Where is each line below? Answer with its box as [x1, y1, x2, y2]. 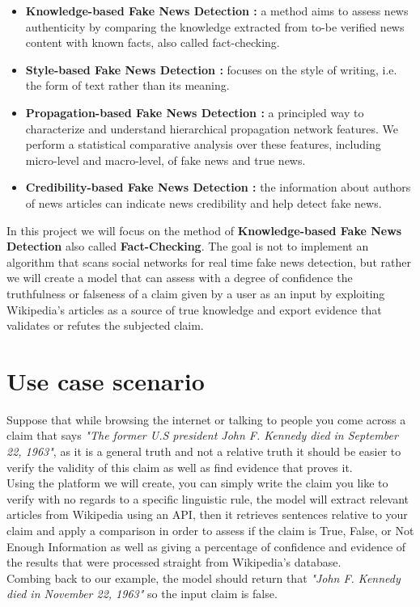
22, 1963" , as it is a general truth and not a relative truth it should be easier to [6, 443, 401, 459]
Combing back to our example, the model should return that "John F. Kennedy [6, 569, 401, 586]
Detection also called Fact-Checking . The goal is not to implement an [6, 238, 369, 255]
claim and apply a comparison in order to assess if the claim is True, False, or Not [6, 521, 414, 538]
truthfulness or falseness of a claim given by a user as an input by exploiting [6, 285, 385, 301]
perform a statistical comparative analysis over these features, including [25, 136, 381, 153]
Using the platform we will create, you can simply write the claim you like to [6, 474, 388, 491]
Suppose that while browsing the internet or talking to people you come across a [6, 411, 406, 428]
